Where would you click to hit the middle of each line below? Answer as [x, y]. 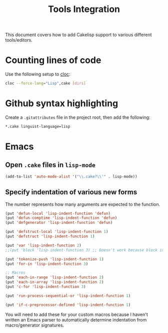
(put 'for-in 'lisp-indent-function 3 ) [47, 264]
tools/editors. [19, 40]
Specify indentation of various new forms [71, 192]
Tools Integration [84, 9]
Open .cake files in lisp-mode [50, 165]
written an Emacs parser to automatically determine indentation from [76, 319]
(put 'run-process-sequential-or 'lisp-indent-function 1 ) [68, 296]
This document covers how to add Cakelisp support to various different [78, 35]
